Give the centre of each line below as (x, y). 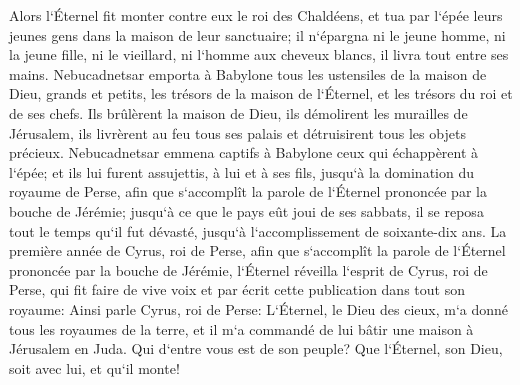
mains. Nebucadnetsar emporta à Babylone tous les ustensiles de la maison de (248, 73)
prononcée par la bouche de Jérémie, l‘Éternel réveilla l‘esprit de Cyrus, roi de (248, 269)
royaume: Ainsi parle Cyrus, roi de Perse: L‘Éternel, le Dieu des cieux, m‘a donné (259, 308)
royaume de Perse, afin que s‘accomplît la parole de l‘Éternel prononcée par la (248, 191)
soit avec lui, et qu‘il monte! (94, 367)
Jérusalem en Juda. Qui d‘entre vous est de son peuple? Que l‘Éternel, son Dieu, (256, 348)
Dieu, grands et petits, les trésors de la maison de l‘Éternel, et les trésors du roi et (261, 93)
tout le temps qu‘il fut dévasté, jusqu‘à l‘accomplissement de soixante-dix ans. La (258, 230)
